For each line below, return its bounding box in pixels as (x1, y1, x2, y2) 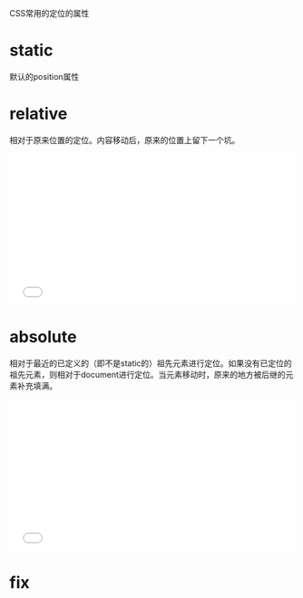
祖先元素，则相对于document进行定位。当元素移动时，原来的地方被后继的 (9, 369, 286, 380)
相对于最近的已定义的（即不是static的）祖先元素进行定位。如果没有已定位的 (9, 357, 292, 369)
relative (9, 103, 68, 124)
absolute (9, 327, 77, 347)
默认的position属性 (9, 71, 80, 82)
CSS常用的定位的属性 (9, 8, 90, 18)
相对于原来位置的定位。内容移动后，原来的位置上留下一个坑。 (9, 134, 240, 145)
